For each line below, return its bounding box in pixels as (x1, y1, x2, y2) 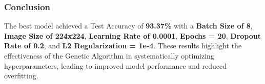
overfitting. (4, 70, 38, 81)
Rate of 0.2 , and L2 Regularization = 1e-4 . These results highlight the (4, 40, 242, 51)
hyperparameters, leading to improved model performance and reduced (4, 60, 227, 71)
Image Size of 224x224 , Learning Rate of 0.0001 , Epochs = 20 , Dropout (4, 30, 261, 41)
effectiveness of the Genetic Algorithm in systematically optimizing (4, 50, 214, 61)
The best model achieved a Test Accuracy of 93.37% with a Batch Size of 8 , (4, 20, 253, 31)
